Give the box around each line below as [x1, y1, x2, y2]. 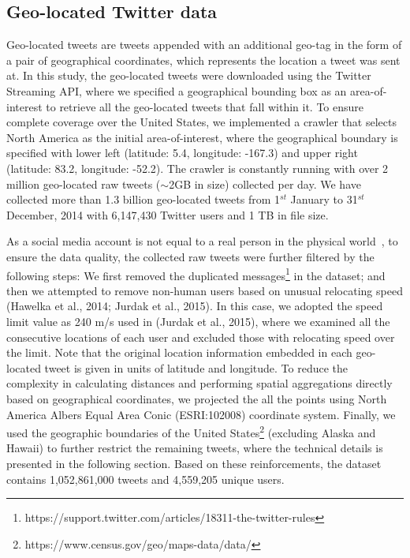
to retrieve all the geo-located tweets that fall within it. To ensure [46, 98, 364, 114]
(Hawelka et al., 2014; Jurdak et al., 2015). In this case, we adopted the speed [6, 298, 383, 314]
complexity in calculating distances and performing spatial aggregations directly [6, 375, 393, 391]
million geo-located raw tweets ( [6, 175, 161, 192]
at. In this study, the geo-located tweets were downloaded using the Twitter [6, 67, 371, 84]
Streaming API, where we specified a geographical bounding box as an [6, 82, 347, 99]
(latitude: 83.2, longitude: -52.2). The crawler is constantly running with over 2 [6, 159, 389, 176]
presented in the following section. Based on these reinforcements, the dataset [6, 455, 382, 471]
